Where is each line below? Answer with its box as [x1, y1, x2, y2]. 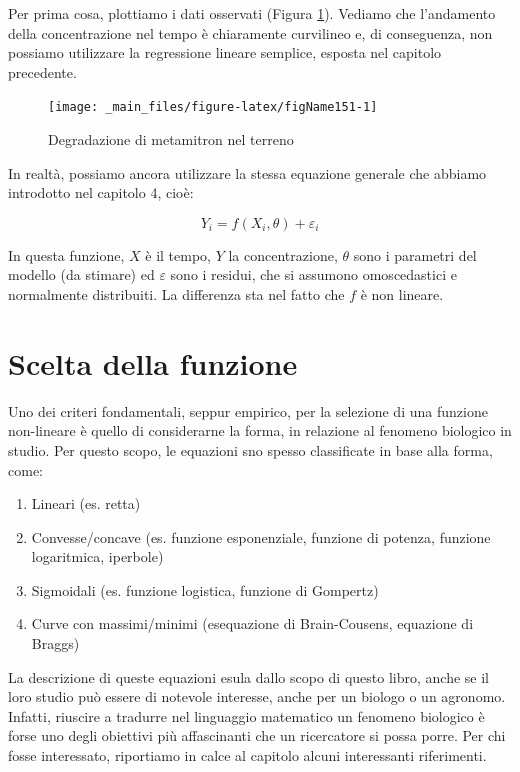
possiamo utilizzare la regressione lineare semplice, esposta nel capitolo [8, 42, 442, 63]
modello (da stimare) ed [8, 264, 155, 285]
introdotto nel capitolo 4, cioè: [8, 182, 194, 203]
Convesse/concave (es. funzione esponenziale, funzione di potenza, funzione [31, 526, 491, 547]
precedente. [8, 61, 77, 82]
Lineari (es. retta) [31, 493, 141, 514]
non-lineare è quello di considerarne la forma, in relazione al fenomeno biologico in [8, 420, 512, 441]
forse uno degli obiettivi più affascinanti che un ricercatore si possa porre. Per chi [8, 725, 506, 746]
